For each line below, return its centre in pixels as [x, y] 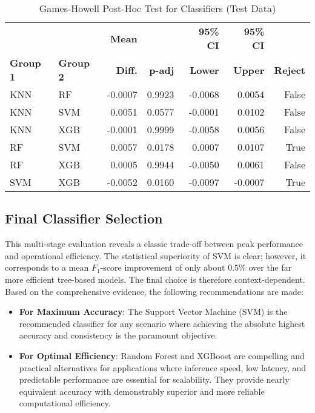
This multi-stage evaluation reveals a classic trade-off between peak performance [154, 244]
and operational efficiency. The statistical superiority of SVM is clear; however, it [156, 255]
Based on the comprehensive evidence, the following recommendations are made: [154, 291]
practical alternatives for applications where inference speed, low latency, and [163, 367]
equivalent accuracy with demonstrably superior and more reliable [142, 391]
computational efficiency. [65, 403]
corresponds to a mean [47, 267]
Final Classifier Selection [84, 218]
